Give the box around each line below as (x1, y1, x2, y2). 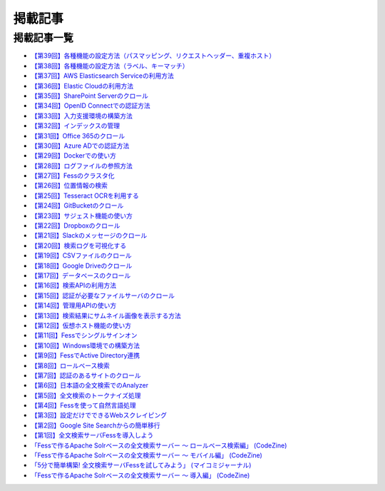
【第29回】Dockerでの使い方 (31, 151, 117, 160)
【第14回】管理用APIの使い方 (31, 301, 117, 310)
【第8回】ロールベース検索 (31, 361, 110, 370)
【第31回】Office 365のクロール (31, 131, 125, 140)
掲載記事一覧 (13, 31, 74, 44)
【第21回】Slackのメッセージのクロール (31, 231, 148, 240)
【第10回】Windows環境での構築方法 (31, 341, 140, 350)
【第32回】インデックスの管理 (31, 121, 120, 130)
